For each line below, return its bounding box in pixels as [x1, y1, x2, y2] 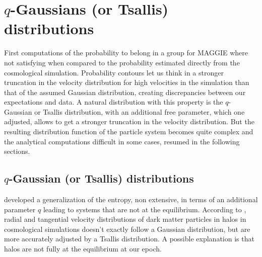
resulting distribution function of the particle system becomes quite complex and [4, 126, 253, 137]
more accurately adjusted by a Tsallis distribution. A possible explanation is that [4, 233, 254, 244]
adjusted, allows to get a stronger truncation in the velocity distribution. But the [4, 116, 254, 127]
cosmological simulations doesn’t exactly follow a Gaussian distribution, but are [4, 223, 250, 234]
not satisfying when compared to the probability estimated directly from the [4, 57, 240, 67]
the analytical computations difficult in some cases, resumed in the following [4, 136, 240, 146]
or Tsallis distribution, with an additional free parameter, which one [34, 106, 245, 117]
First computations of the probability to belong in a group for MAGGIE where [4, 47, 248, 58]
